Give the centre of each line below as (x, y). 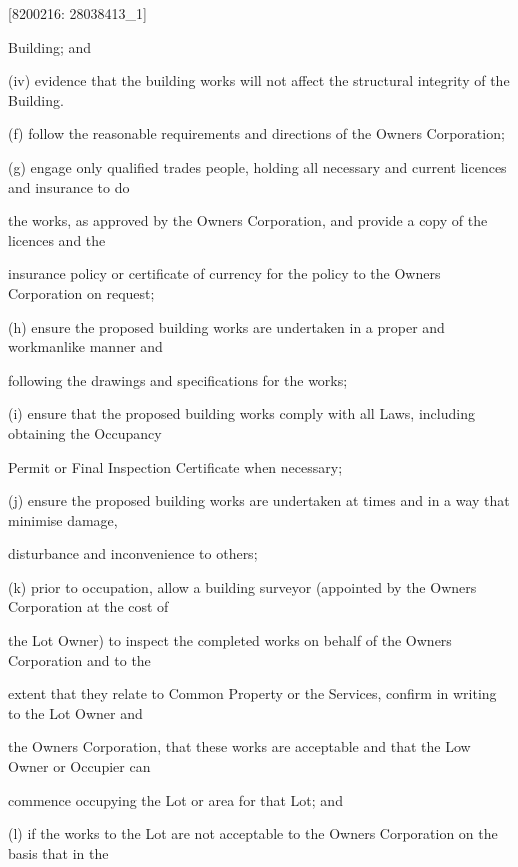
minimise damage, (63, 519)
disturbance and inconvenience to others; (133, 553)
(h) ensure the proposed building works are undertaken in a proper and (226, 326)
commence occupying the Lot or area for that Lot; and (175, 799)
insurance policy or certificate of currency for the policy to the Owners (224, 273)
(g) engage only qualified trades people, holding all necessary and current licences (257, 166)
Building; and (50, 46)
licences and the (57, 239)
